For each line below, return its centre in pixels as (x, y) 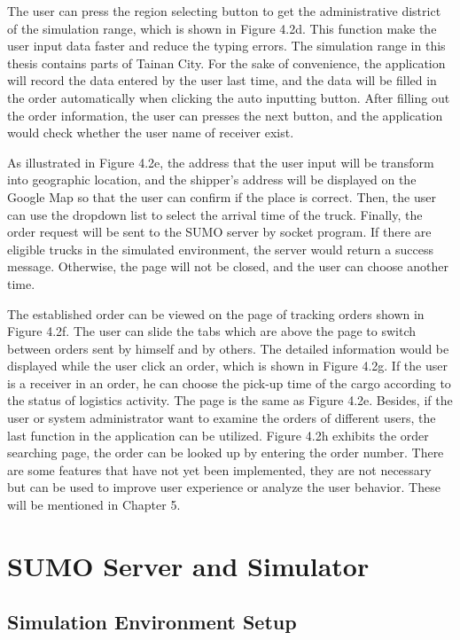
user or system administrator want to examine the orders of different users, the (222, 418)
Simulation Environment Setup (152, 622)
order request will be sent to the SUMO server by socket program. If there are (219, 232)
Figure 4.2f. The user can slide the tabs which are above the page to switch (212, 331)
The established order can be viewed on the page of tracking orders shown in (216, 313)
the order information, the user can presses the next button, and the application (225, 115)
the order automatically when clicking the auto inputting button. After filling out (229, 97)
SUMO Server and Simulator (188, 565)
